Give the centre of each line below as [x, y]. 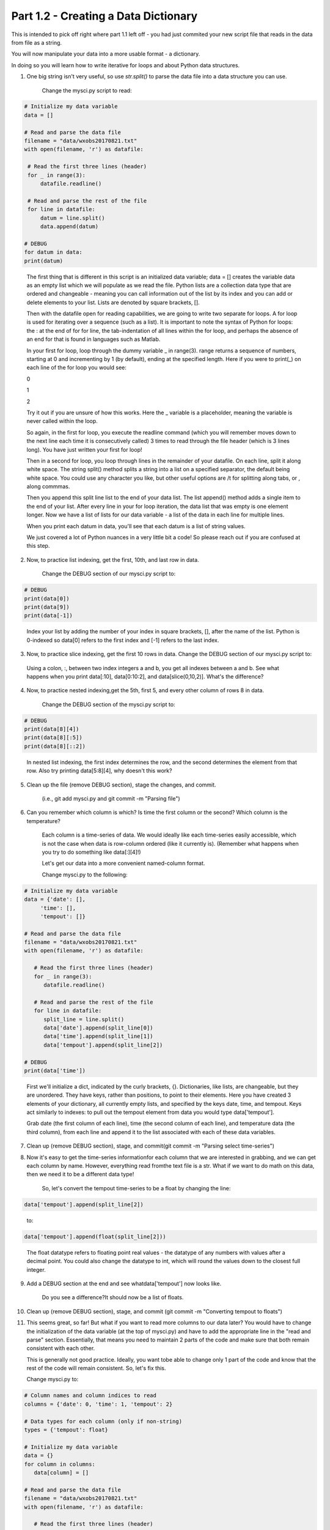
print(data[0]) [47, 599]
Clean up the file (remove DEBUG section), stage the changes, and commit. [121, 785]
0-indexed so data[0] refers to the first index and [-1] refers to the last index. [123, 640]
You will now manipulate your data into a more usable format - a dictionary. [106, 54]
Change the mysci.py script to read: [87, 90]
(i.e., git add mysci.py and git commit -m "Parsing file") [111, 799]
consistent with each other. [61, 1348]
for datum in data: [53, 252]
